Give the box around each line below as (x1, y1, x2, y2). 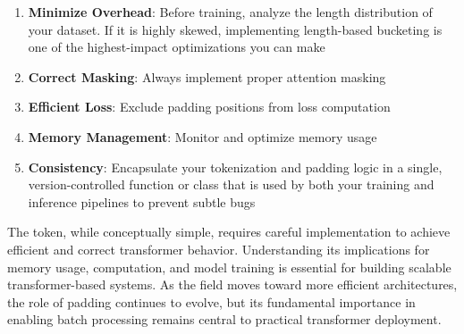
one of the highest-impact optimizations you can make (28, 38, 325, 56)
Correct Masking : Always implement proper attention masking (28, 67, 386, 86)
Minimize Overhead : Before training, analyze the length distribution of (28, 3, 433, 21)
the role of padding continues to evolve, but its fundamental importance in (7, 292, 416, 311)
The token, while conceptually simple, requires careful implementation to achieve (7, 222, 451, 241)
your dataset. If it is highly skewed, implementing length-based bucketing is (28, 20, 443, 38)
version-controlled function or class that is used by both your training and (28, 175, 434, 194)
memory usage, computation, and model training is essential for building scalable (7, 257, 451, 276)
